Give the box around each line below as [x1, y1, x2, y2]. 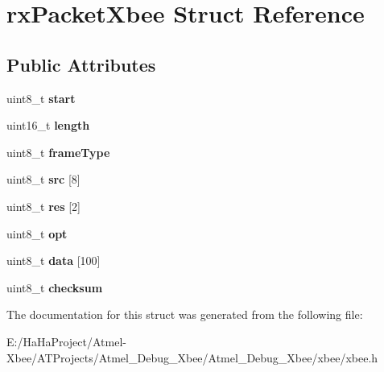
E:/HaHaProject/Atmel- [6, 333, 126, 349]
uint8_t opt [6, 225, 68, 242]
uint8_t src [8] [6, 171, 81, 188]
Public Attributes [6, 52, 156, 76]
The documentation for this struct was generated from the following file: [6, 306, 363, 323]
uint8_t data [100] [6, 252, 101, 269]
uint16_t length [6, 117, 90, 134]
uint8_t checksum [6, 279, 103, 296]
